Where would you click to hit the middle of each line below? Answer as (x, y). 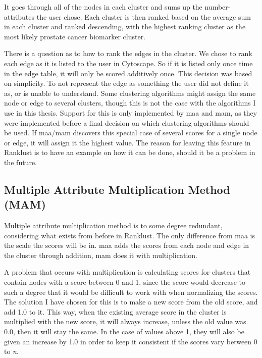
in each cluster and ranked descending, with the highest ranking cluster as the (125, 27)
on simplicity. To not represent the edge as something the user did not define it (126, 83)
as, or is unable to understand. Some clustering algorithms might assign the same (130, 93)
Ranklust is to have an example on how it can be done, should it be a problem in (130, 152)
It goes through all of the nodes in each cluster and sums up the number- (117, 7)
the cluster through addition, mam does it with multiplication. (101, 255)
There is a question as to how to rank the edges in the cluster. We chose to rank (128, 53)
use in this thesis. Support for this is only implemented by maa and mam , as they (131, 112)
